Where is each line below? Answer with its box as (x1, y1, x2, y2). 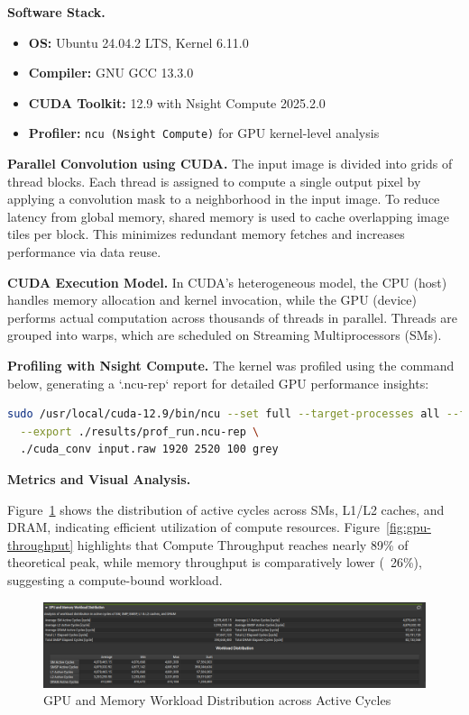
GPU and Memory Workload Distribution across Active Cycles (43, 691, 391, 710)
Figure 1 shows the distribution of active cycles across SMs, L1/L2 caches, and (7, 500, 445, 518)
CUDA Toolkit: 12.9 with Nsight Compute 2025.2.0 (28, 93, 326, 112)
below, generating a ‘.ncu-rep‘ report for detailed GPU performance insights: (7, 373, 429, 392)
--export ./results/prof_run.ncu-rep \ (20, 425, 260, 438)
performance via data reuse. (7, 243, 161, 261)
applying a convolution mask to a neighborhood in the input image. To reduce (7, 189, 440, 208)
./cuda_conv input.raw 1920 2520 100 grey (20, 443, 279, 456)
